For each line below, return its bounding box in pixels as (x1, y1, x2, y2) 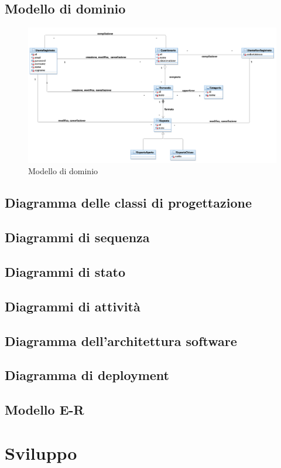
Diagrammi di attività (5, 297, 140, 315)
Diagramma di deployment (5, 366, 169, 384)
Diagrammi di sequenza (5, 228, 150, 246)
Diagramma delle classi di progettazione (5, 194, 252, 212)
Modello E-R (5, 401, 84, 419)
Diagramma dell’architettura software (5, 331, 237, 350)
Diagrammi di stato (5, 262, 125, 280)
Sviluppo (5, 440, 77, 464)
